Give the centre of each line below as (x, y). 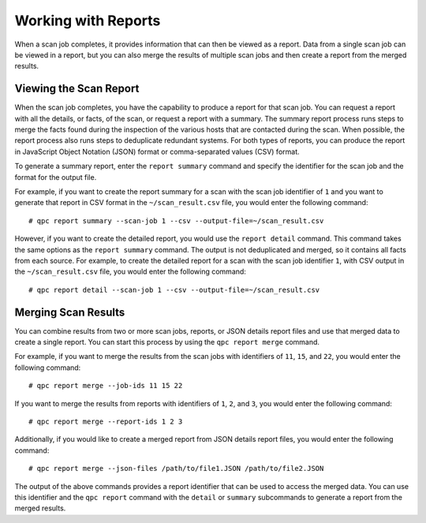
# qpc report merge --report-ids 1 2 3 (106, 421)
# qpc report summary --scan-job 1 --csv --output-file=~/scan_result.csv (176, 220)
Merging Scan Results (70, 312)
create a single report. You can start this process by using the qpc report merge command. (167, 342)
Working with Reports (88, 21)
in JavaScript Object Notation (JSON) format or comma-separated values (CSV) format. (157, 151)
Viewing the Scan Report (77, 89)
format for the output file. (56, 177)
